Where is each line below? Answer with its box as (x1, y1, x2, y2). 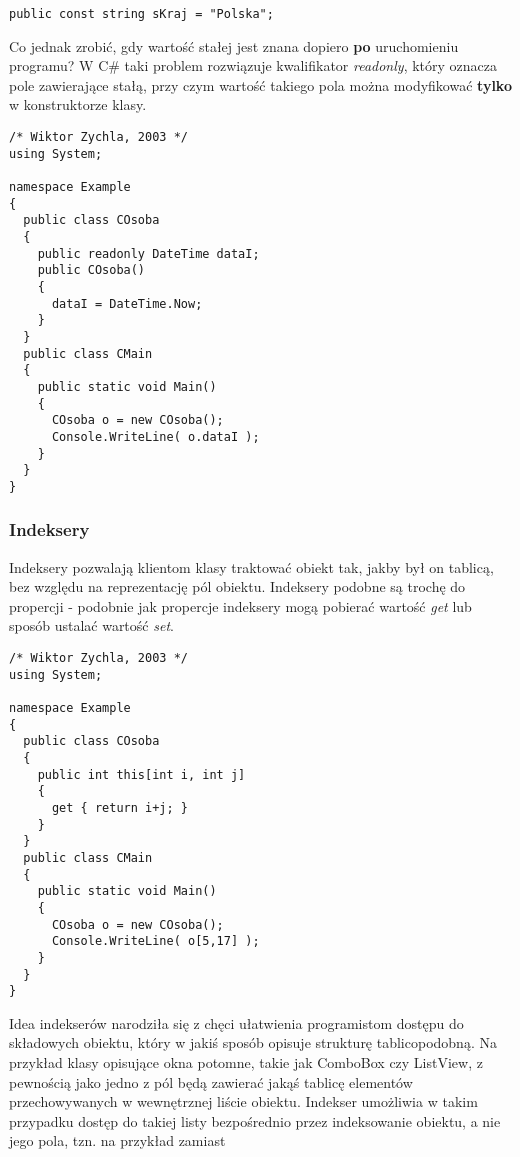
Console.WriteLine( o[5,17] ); (51, 934, 260, 949)
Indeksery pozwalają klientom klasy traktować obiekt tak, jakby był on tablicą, (9, 556, 494, 577)
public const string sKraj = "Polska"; (9, 7, 274, 21)
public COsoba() (37, 263, 146, 278)
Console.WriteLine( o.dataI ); (51, 429, 260, 444)
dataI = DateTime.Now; (51, 296, 203, 311)
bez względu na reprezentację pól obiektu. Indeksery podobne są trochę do (9, 576, 466, 597)
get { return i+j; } (51, 800, 188, 815)
